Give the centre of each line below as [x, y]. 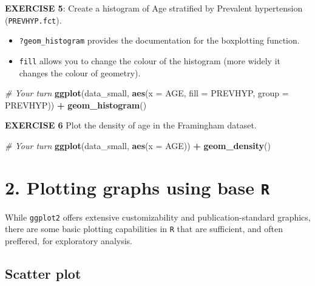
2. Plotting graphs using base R [137, 187]
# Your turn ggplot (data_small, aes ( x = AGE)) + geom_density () [138, 145]
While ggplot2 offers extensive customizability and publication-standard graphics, [158, 217]
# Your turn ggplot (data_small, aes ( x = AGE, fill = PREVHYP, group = [147, 93]
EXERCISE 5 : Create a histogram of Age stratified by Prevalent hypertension [154, 8]
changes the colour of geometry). [80, 72]
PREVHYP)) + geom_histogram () [76, 105]
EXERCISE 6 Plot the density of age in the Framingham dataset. [131, 125]
